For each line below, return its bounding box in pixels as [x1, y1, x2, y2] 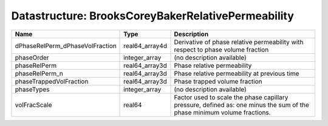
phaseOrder [15, 53, 49, 62]
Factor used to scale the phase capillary [174, 93, 289, 101]
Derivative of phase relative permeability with [174, 38, 304, 46]
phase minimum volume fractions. [174, 108, 271, 116]
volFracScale [15, 101, 52, 109]
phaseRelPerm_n [15, 69, 64, 78]
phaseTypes [15, 85, 50, 93]
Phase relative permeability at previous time [174, 69, 299, 78]
